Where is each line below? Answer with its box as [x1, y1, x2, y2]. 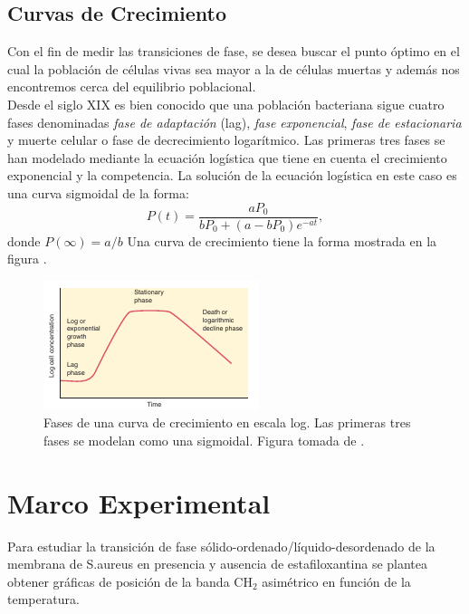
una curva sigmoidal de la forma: [7, 183, 189, 202]
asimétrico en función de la [262, 571, 411, 590]
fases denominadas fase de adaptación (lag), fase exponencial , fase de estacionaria [7, 112, 462, 131]
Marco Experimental [7, 484, 271, 521]
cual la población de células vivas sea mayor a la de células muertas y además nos [7, 59, 460, 78]
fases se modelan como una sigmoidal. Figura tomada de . [43, 430, 365, 449]
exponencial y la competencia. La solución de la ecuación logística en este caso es [7, 166, 457, 185]
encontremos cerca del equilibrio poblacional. [7, 77, 256, 96]
